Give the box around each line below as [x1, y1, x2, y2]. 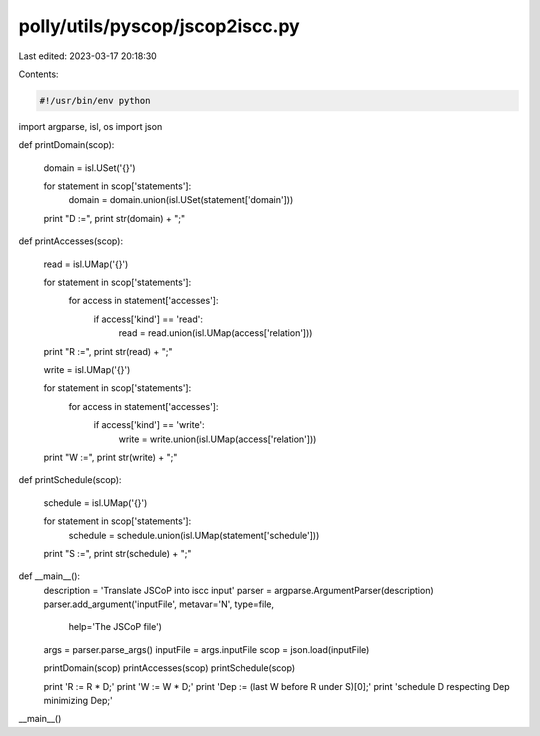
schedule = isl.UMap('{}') [43, 496, 148, 509]
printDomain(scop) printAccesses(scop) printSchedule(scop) [43, 662, 296, 674]
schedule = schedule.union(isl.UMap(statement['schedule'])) [68, 529, 320, 541]
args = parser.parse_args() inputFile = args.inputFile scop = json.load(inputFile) [43, 643, 370, 655]
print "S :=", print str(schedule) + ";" [43, 547, 192, 559]
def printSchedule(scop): [18, 474, 122, 486]
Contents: [18, 68, 59, 80]
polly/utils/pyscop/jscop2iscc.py [18, 15, 300, 37]
